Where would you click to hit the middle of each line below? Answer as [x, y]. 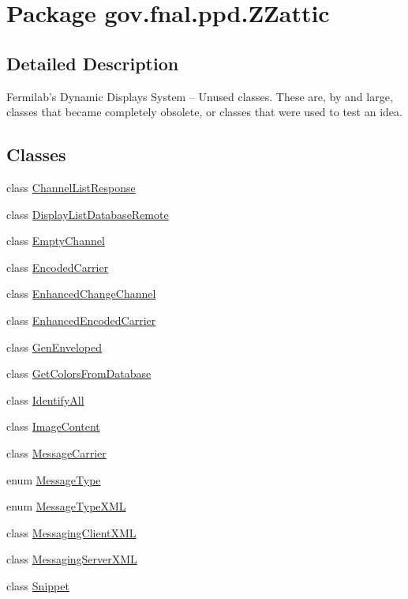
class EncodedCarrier [58, 267]
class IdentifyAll [45, 399]
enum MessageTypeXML [66, 506]
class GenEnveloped [54, 347]
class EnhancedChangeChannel [81, 294]
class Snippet [38, 585]
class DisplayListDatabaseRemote [88, 214]
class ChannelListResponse [71, 187]
